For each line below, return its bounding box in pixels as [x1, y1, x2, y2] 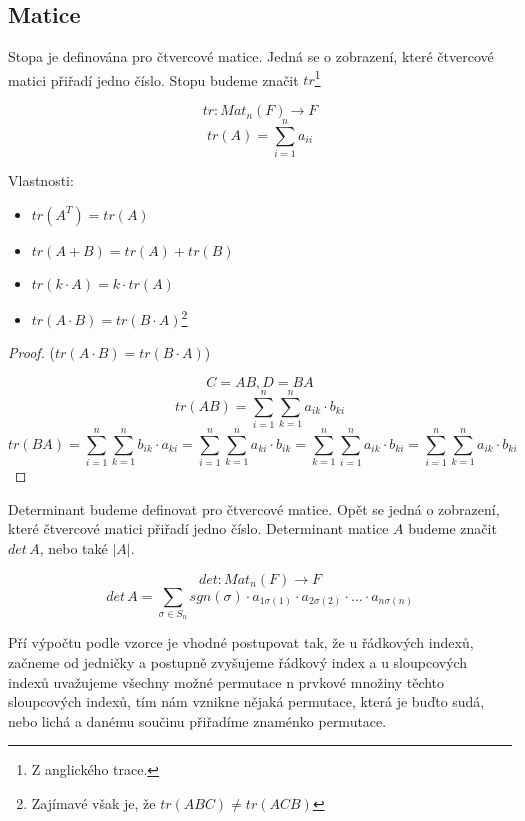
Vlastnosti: [8, 170, 74, 191]
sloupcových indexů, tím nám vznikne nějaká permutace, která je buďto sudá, [8, 691, 485, 712]
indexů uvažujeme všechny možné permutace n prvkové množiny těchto [8, 671, 445, 692]
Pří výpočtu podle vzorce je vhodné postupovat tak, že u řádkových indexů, [8, 632, 474, 653]
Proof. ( [8, 342, 55, 363]
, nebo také [39, 538, 108, 559]
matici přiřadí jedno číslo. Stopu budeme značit [8, 69, 299, 90]
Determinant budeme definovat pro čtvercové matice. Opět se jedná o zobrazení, [8, 498, 500, 519]
